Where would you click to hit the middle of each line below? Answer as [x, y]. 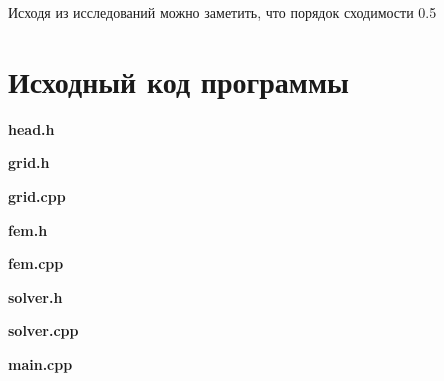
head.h [31, 128]
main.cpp [40, 363]
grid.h [29, 162]
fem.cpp [36, 263]
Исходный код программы [178, 80]
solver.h [35, 296]
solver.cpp [43, 330]
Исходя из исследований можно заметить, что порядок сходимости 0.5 [222, 12]
